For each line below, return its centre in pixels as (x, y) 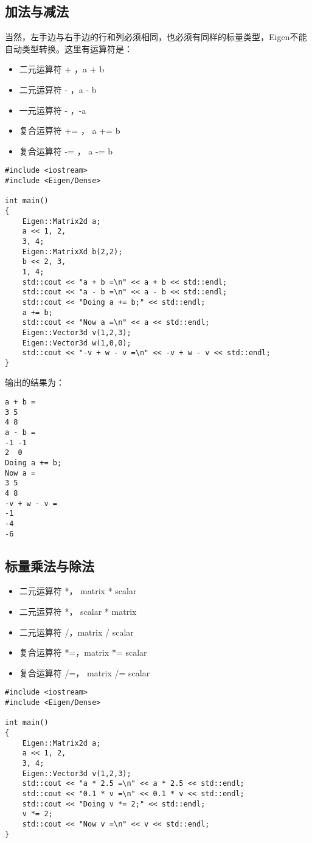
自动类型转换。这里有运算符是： (69, 48)
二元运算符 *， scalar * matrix (78, 612)
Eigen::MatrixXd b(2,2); (72, 252)
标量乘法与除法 (50, 565)
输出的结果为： (35, 382)
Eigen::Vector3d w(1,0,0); (77, 343)
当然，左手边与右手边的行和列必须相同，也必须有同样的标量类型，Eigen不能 (156, 37)
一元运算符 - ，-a (53, 110)
